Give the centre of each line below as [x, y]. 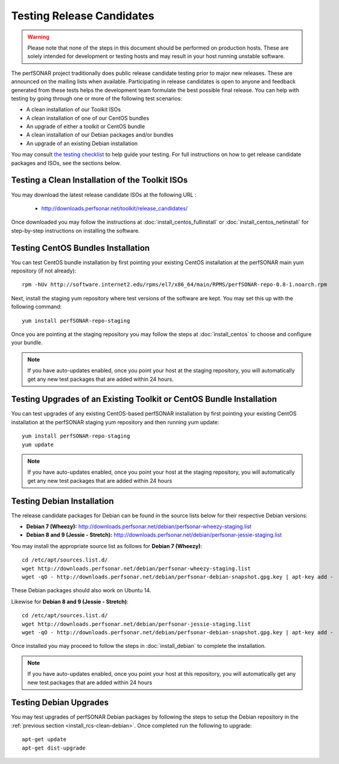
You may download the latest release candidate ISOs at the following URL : [104, 195]
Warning [38, 37]
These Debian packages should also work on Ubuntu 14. [81, 591]
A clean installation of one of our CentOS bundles [88, 118]
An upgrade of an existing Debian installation [82, 143]
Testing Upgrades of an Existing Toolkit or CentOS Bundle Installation [144, 399]
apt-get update [44, 740]
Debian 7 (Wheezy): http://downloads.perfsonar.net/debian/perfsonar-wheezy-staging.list [139, 526]
